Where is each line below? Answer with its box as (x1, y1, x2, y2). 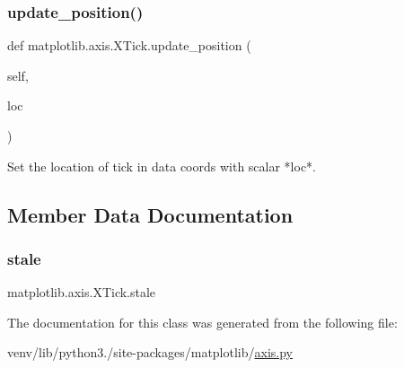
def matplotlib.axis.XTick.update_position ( (7, 36, 251, 55)
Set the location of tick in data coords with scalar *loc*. (7, 156, 317, 175)
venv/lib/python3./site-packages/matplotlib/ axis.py (7, 343, 294, 362)
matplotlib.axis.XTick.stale (7, 283, 156, 302)
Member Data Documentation (7, 200, 294, 228)
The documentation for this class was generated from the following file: (7, 312, 398, 331)
